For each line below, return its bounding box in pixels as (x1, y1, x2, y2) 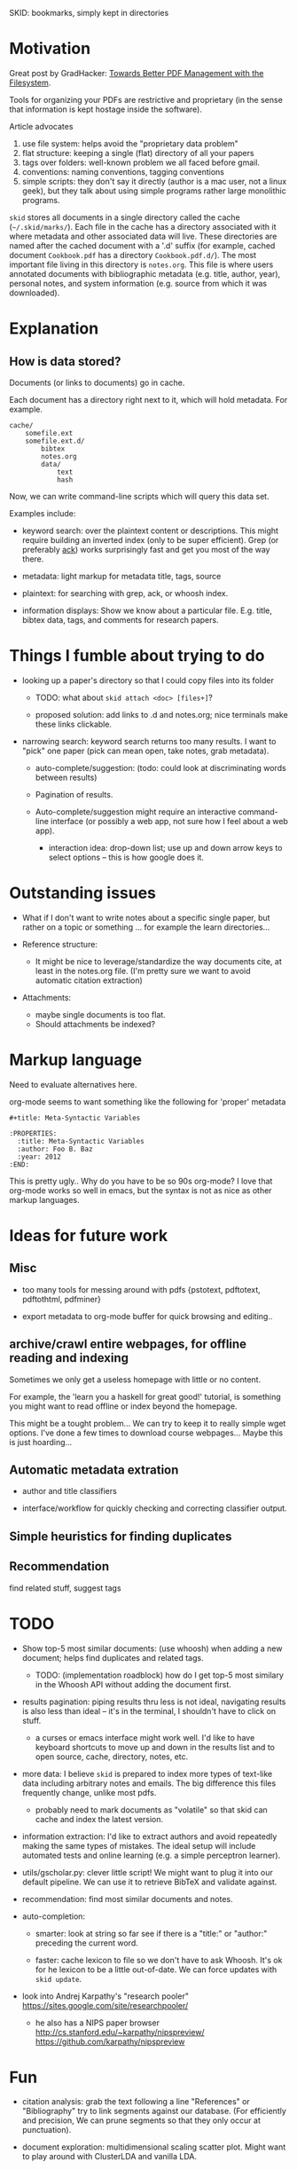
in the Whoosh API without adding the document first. (35, 1679, 232, 1689)
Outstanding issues (9, 883, 157, 903)
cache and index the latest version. (35, 1813, 164, 1824)
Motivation (9, 39, 91, 59)
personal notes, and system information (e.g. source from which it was (9, 278, 268, 288)
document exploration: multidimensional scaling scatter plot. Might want (21, 2142, 286, 2152)
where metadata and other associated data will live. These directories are (9, 231, 277, 241)
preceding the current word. (35, 1938, 139, 1948)
